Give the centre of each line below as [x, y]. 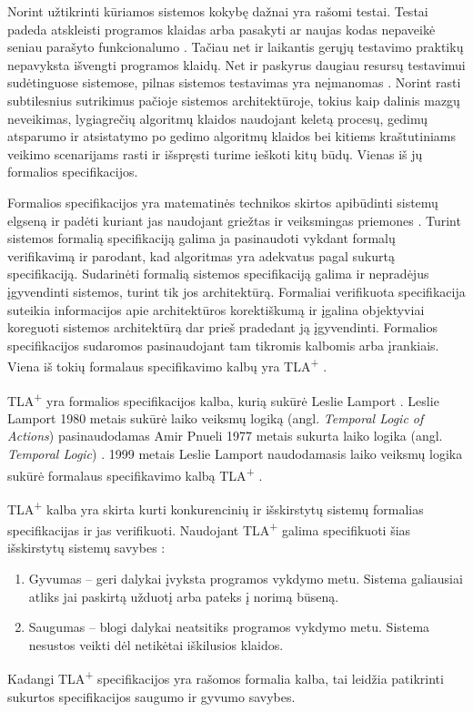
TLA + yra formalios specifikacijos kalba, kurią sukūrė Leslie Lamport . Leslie [223, 399]
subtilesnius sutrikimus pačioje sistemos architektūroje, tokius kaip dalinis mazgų [234, 100]
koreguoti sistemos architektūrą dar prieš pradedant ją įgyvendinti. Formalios [223, 327]
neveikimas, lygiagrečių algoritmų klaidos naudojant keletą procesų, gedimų [217, 118]
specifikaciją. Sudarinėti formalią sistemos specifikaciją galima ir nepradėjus [218, 274]
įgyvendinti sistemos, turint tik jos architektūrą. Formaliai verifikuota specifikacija [236, 291]
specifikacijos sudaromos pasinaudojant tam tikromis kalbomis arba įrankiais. [223, 345]
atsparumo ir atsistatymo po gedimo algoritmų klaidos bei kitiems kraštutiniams [232, 136]
